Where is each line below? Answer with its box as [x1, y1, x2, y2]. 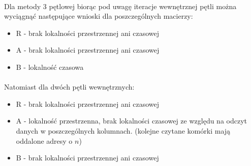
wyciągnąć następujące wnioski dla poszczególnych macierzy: [4, 11, 193, 21]
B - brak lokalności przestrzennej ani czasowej [16, 152, 159, 163]
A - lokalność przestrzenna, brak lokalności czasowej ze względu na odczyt [16, 115, 247, 126]
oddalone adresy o [16, 135, 73, 146]
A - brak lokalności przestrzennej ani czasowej [16, 45, 160, 55]
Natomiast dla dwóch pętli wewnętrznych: [4, 81, 135, 92]
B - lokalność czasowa [16, 61, 84, 72]
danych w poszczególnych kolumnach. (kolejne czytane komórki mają [16, 125, 231, 136]
